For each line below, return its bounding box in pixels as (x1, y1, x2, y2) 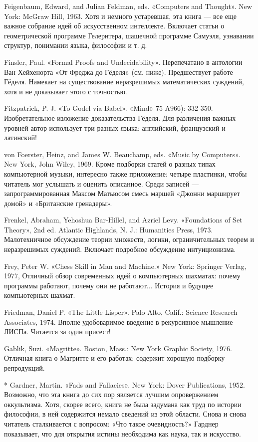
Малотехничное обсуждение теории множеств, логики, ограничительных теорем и (4, 234, 255, 244)
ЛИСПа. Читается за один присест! (4, 326, 111, 337)
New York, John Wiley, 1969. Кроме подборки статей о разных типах (4, 159, 216, 169)
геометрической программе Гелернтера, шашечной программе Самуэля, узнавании (4, 30, 254, 40)
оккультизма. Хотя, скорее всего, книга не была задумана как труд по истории (4, 399, 242, 409)
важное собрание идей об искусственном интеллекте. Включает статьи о (4, 20, 225, 31)
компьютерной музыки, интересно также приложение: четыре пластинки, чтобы (4, 168, 247, 179)
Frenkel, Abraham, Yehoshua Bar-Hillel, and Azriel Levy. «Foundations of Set (4, 215, 243, 225)
